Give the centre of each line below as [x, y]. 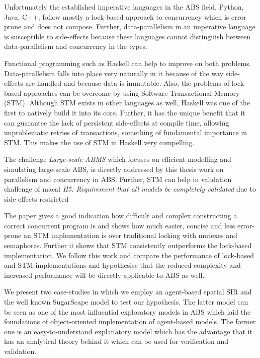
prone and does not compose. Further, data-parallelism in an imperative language [130, 26]
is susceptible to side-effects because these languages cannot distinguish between [127, 36]
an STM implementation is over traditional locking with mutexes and [130, 235]
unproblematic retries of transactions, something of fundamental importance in [126, 132]
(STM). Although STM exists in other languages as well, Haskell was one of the [127, 103]
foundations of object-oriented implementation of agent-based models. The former [130, 321]
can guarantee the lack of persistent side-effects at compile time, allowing [117, 122]
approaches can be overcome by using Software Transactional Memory [132, 93]
